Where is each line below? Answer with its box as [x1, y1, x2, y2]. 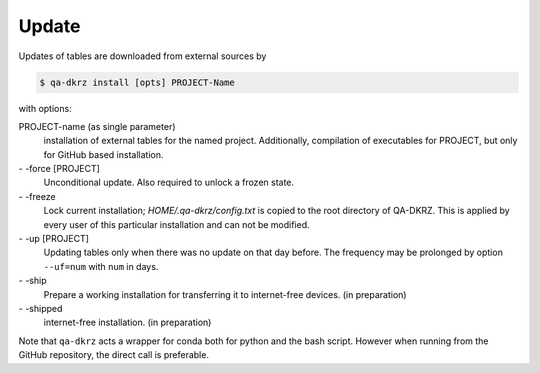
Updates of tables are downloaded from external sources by [18, 50, 267, 62]
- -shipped [18, 302, 63, 314]
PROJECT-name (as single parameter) [18, 120, 176, 132]
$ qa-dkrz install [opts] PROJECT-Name [39, 76, 235, 88]
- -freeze [18, 190, 56, 202]
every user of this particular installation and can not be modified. [43, 218, 310, 230]
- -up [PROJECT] [18, 233, 90, 245]
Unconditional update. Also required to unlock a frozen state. [43, 176, 295, 189]
